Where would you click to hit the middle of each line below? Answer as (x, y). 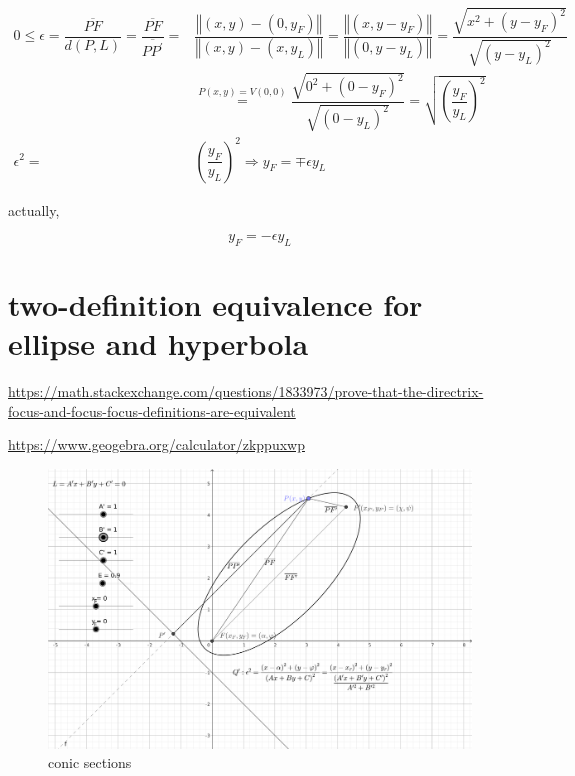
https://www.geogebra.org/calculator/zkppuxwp (156, 444)
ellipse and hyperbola (158, 343)
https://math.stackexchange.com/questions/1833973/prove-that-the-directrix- (246, 391)
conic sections (90, 762)
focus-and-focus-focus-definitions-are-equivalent (152, 410)
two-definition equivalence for (215, 304)
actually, (34, 209)
